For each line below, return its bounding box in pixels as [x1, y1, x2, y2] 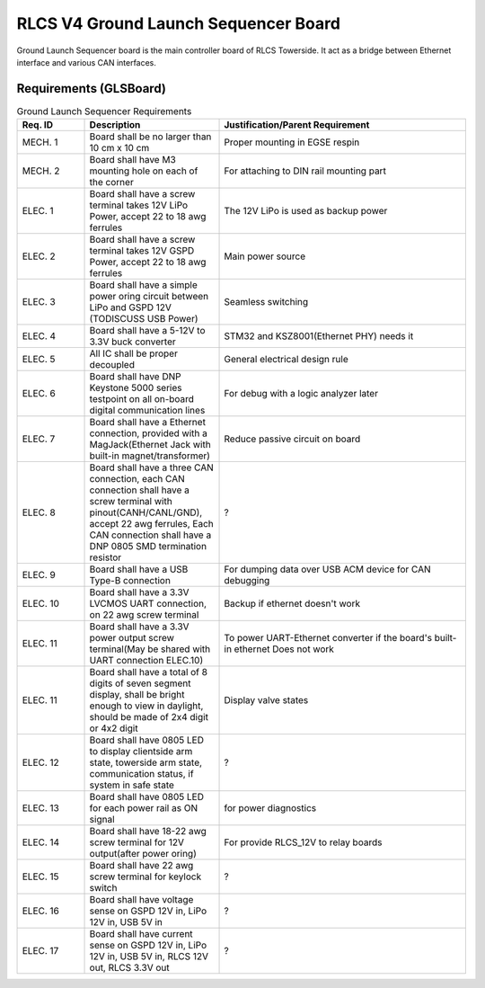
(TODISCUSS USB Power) [89, 313, 198, 325]
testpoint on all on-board [89, 393, 195, 405]
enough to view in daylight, [89, 699, 204, 712]
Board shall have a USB [89, 563, 189, 575]
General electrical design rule [224, 353, 349, 366]
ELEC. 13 [22, 802, 60, 814]
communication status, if [89, 768, 194, 780]
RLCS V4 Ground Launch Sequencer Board [16, 13, 341, 33]
